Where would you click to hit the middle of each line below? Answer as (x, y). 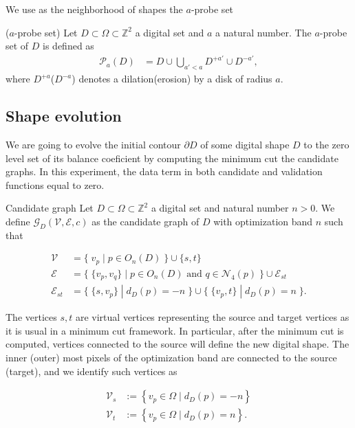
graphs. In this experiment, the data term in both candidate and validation (164, 171)
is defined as (68, 46)
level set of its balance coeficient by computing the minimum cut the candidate (172, 158)
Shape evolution (64, 116)
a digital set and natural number (220, 208)
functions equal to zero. (55, 184)
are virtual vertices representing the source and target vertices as (212, 317)
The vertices (31, 317)
